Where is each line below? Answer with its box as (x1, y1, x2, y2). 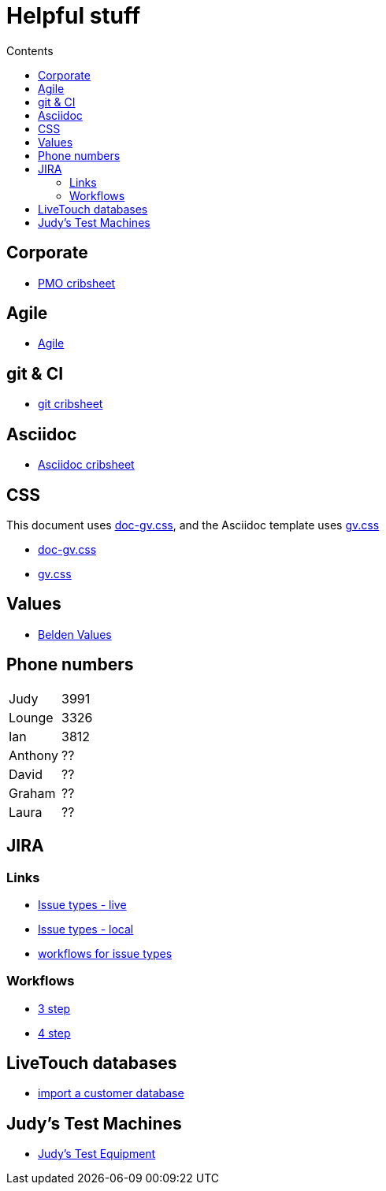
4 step (38, 1026, 71, 1040)
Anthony (9, 747, 58, 763)
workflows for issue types (38, 946, 173, 960)
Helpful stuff (6, 2, 141, 29)
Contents (6, 43, 54, 58)
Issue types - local (38, 922, 134, 936)
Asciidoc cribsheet (38, 458, 135, 472)
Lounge (9, 709, 54, 725)
